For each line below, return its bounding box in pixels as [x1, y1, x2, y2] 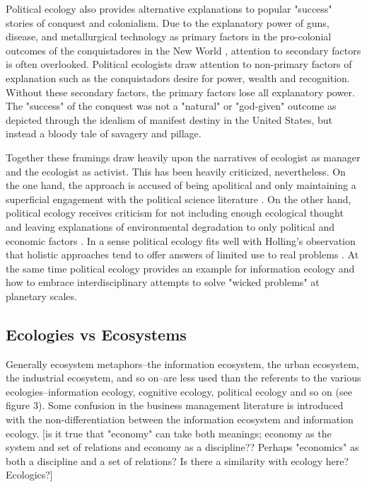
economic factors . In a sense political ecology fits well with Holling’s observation [6, 233, 356, 248]
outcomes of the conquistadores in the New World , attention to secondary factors [6, 42, 361, 57]
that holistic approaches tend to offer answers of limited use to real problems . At [6, 247, 359, 262]
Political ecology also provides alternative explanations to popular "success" [6, 1, 332, 16]
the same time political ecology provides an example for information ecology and [6, 260, 355, 275]
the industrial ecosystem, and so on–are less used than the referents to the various [6, 370, 361, 385]
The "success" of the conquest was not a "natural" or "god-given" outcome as [6, 98, 337, 113]
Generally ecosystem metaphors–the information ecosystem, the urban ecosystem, [6, 356, 359, 371]
